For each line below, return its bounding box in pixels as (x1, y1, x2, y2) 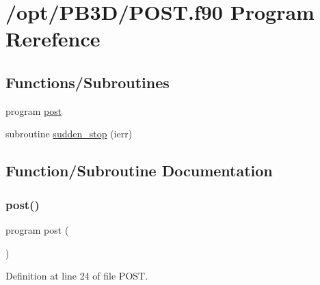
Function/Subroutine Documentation (5, 160, 273, 181)
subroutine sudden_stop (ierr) (5, 126, 133, 141)
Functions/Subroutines (5, 71, 170, 92)
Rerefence (5, 25, 101, 53)
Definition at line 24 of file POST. (5, 269, 148, 283)
